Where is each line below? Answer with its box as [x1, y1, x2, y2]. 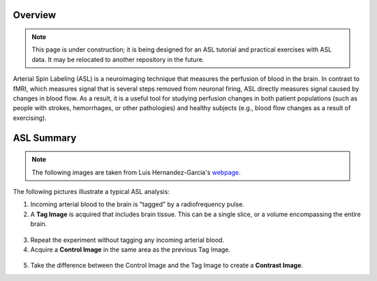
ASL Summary [13, 132, 77, 144]
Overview [13, 9, 57, 21]
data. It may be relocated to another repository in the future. [31, 55, 205, 63]
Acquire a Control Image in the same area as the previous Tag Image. [30, 245, 230, 254]
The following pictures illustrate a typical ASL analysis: [13, 187, 170, 195]
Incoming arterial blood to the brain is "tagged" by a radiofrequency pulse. [30, 200, 244, 208]
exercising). [13, 114, 47, 122]
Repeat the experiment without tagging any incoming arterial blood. [30, 236, 225, 244]
